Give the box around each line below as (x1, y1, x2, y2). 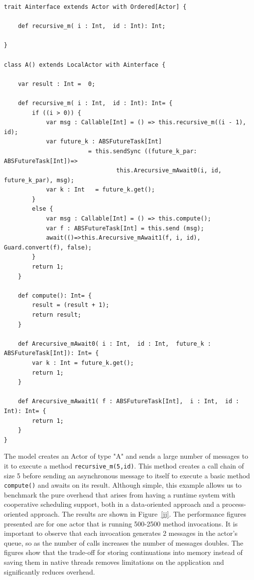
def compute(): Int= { (18, 292, 92, 299)
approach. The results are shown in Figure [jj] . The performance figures (30, 509, 246, 519)
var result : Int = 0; (18, 80, 96, 87)
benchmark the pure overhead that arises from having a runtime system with (4, 489, 235, 499)
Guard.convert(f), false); (4, 244, 92, 251)
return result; (32, 311, 81, 318)
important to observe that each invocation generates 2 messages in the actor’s (4, 528, 238, 538)
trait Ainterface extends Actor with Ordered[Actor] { (4, 3, 187, 10)
